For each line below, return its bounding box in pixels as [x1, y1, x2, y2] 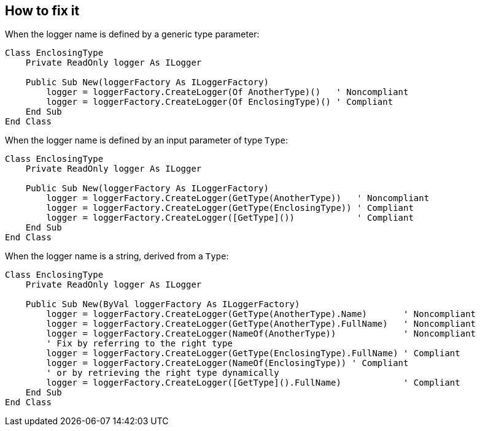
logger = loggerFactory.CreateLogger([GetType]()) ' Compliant [46, 213, 414, 223]
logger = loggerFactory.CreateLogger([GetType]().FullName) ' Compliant [46, 378, 460, 388]
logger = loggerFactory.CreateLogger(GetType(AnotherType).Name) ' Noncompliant [46, 309, 476, 319]
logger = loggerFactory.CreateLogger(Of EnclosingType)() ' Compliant [46, 97, 393, 107]
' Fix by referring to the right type [46, 338, 233, 349]
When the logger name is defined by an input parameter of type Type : [5, 135, 288, 146]
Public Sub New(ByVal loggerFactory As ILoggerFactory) [25, 299, 300, 310]
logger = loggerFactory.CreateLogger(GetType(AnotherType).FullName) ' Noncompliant [46, 319, 476, 329]
